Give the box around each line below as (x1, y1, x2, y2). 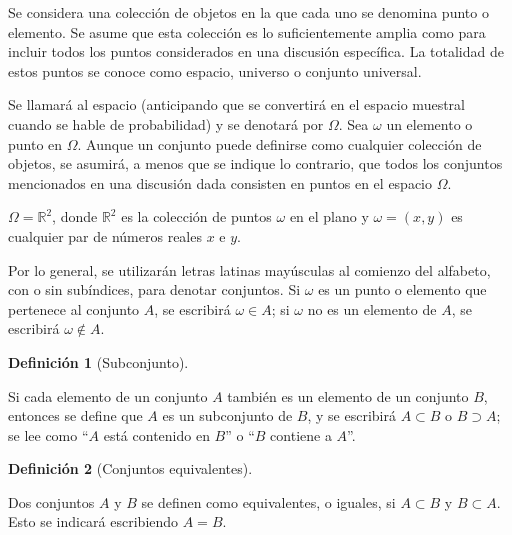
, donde (52, 206, 98, 227)
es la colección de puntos (121, 206, 272, 227)
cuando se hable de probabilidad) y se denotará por (8, 113, 324, 134)
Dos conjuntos (8, 491, 95, 512)
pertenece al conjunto (8, 298, 140, 319)
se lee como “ (8, 424, 89, 445)
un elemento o (386, 113, 473, 134)
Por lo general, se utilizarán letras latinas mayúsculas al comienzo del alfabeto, (8, 259, 491, 280)
